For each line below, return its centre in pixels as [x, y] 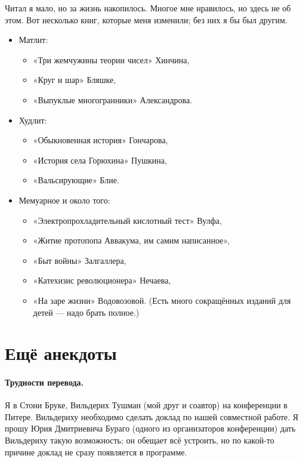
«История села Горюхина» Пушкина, [100, 160]
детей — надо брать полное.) [86, 312]
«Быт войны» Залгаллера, [80, 260]
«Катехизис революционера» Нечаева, [102, 280]
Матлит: [33, 40]
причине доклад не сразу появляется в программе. [96, 452]
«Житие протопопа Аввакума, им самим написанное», [131, 240]
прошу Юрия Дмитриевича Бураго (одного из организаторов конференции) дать [150, 428]
